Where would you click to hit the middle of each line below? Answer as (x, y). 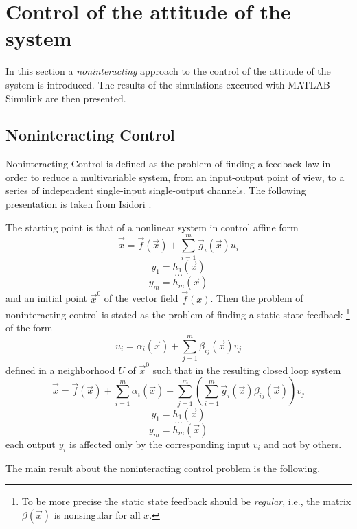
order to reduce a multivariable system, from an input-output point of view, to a (175, 177)
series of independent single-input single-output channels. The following (156, 190)
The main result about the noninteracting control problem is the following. (163, 468)
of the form (29, 328)
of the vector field (141, 298)
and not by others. (303, 444)
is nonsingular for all (97, 514)
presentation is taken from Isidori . (79, 204)
